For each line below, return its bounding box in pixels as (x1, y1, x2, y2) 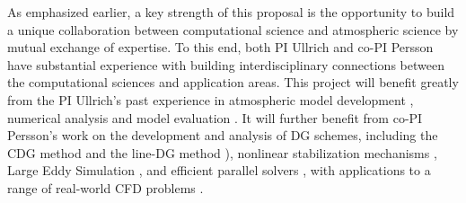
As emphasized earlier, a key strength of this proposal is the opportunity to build (7, 3, 455, 21)
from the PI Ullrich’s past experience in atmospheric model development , (7, 90, 414, 109)
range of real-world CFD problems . (7, 178, 204, 197)
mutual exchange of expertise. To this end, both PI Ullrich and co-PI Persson (7, 38, 434, 57)
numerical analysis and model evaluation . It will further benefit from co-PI (7, 108, 423, 127)
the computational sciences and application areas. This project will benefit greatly (7, 73, 459, 92)
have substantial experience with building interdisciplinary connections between (7, 55, 444, 74)
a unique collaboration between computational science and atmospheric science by (7, 20, 459, 39)
